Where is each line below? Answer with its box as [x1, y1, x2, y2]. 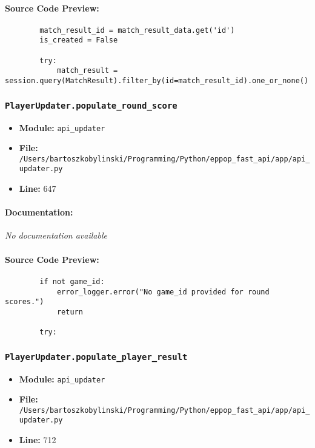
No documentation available [5, 229, 107, 242]
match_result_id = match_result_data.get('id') [39, 25, 235, 35]
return [56, 307, 83, 316]
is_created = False [39, 36, 118, 45]
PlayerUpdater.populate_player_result [5, 351, 188, 362]
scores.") [5, 297, 44, 307]
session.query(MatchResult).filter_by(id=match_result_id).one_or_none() [5, 76, 309, 86]
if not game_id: [39, 277, 105, 286]
